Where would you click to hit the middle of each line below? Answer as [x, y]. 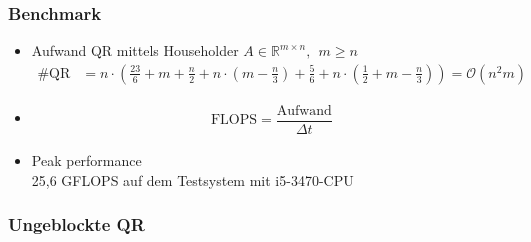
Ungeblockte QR [76, 224]
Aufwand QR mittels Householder [135, 50]
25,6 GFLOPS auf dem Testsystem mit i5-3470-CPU [192, 179]
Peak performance [86, 159]
